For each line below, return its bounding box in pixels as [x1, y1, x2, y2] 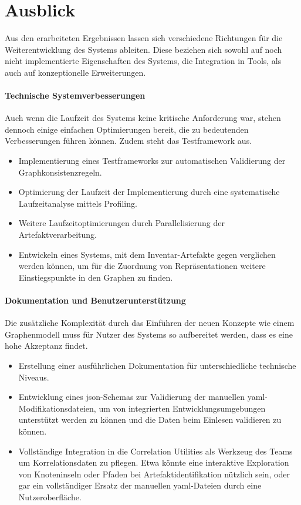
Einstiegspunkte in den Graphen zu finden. [18, 271, 173, 283]
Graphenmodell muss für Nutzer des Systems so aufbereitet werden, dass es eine [5, 328, 293, 340]
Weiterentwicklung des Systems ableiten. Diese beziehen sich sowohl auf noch [5, 43, 282, 55]
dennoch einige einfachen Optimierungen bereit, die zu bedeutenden [5, 123, 249, 135]
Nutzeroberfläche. [18, 490, 82, 503]
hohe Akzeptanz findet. [5, 339, 88, 352]
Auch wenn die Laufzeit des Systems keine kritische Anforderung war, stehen [5, 112, 281, 124]
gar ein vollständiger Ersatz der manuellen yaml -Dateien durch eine [18, 479, 262, 491]
